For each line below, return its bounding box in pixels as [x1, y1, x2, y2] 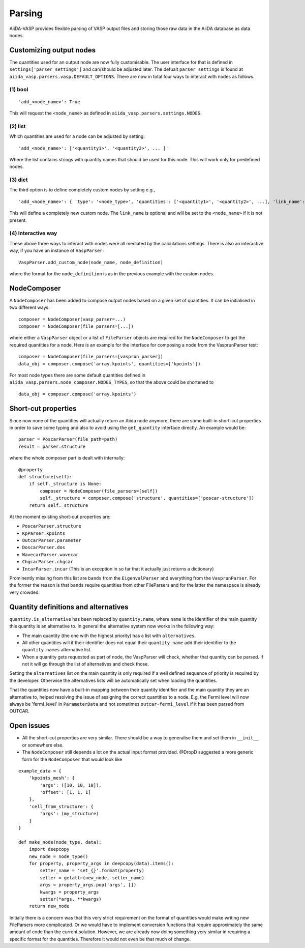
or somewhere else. [22, 742, 64, 748]
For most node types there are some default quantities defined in [9, 372, 146, 378]
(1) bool [9, 86, 28, 93]
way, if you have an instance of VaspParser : [9, 247, 104, 254]
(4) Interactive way [9, 229, 57, 237]
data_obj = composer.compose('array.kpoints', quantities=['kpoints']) [18, 361, 201, 366]
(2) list [9, 123, 26, 130]
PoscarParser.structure [22, 523, 81, 529]
